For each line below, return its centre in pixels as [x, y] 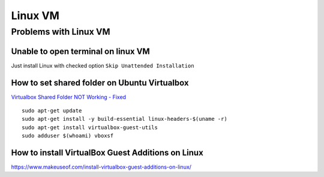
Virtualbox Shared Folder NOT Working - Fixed [68, 97]
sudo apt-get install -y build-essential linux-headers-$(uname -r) [124, 119]
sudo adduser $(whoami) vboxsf [68, 136]
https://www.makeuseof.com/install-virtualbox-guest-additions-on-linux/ [101, 167]
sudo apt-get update [52, 111]
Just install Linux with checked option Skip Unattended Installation [103, 65]
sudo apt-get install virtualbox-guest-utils [90, 127]
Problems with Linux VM [61, 32]
